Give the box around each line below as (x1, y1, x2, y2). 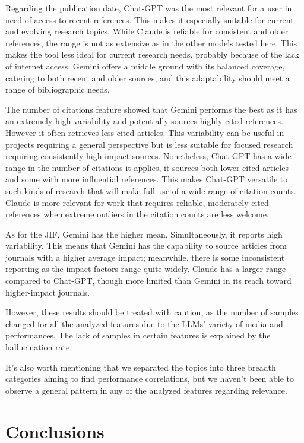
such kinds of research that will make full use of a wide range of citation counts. (5, 184, 296, 197)
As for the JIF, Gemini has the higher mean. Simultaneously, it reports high (5, 227, 283, 240)
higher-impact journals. (5, 286, 90, 298)
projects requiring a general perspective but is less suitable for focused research (5, 138, 293, 150)
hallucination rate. (5, 341, 72, 353)
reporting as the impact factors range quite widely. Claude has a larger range (5, 262, 286, 275)
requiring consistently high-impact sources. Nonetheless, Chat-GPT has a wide (5, 150, 292, 162)
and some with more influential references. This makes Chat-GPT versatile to (5, 173, 288, 185)
